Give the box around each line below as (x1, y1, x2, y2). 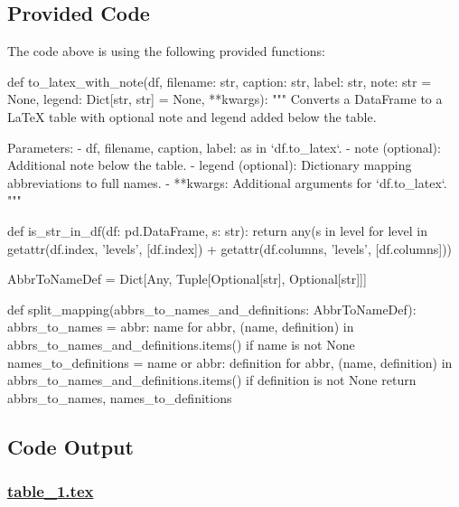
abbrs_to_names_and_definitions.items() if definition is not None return (7, 371, 417, 390)
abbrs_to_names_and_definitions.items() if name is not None (7, 334, 355, 353)
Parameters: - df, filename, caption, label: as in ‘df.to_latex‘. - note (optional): (7, 137, 441, 156)
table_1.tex (7, 480, 94, 502)
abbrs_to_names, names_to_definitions (7, 388, 232, 407)
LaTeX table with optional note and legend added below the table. (7, 107, 377, 126)
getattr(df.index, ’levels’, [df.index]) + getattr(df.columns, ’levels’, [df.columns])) (7, 239, 453, 258)
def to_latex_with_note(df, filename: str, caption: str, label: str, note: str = (7, 71, 432, 90)
